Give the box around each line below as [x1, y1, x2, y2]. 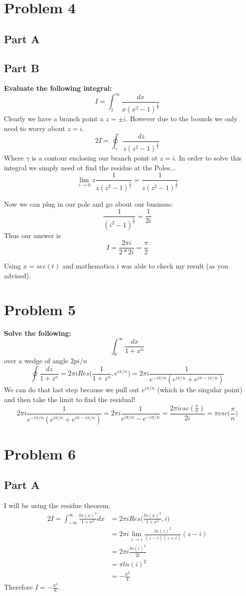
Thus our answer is [4, 230, 61, 240]
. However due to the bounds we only [125, 113, 238, 124]
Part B [4, 60, 40, 75]
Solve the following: [4, 327, 72, 338]
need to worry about [4, 123, 65, 133]
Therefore [4, 582, 33, 592]
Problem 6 [4, 443, 76, 463]
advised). [4, 270, 31, 280]
